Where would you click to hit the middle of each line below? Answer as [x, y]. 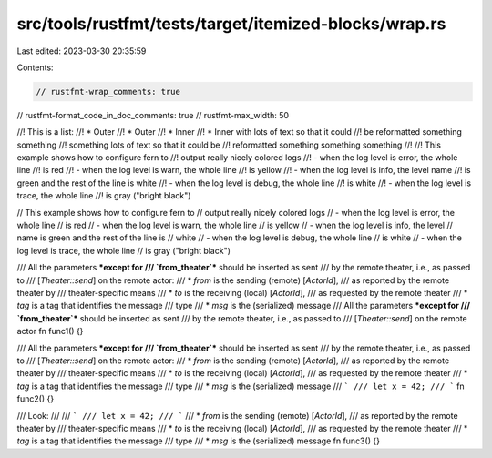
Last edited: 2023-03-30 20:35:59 [82, 51]
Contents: [35, 67]
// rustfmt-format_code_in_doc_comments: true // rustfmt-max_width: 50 [153, 115]
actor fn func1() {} [50, 331]
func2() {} [36, 399]
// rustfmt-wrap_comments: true [108, 92]
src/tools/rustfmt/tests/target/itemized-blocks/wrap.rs [231, 24]
